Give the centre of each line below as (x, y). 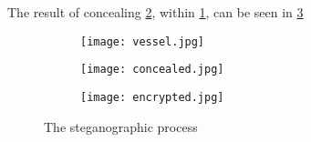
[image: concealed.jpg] (152, 70)
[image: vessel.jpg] (143, 41)
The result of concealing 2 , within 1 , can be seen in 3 (155, 12)
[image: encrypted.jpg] (152, 97)
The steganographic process (121, 126)
